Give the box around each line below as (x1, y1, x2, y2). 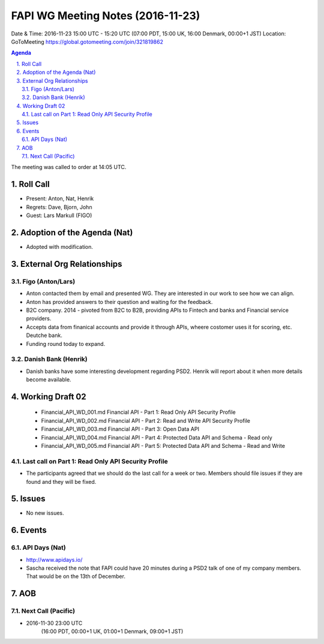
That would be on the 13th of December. (26, 573, 126, 580)
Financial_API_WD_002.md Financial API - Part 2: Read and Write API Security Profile (41, 417, 251, 424)
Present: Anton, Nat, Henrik (26, 195, 94, 202)
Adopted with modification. (26, 243, 93, 250)
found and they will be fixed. (26, 478, 97, 485)
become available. (26, 376, 71, 383)
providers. (26, 315, 52, 322)
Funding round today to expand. (26, 340, 106, 347)
